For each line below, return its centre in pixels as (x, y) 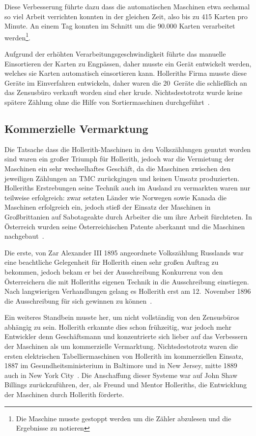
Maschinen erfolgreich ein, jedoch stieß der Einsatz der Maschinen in (108, 207)
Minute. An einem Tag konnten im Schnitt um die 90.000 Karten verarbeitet (120, 26)
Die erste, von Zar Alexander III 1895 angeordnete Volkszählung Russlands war (124, 252)
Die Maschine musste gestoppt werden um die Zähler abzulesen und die (124, 418)
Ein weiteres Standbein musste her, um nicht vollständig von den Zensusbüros (122, 317)
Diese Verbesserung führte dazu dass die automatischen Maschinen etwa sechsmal (127, 6)
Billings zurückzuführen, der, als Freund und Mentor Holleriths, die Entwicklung (126, 385)
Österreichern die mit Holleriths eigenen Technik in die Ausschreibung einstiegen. (127, 281)
